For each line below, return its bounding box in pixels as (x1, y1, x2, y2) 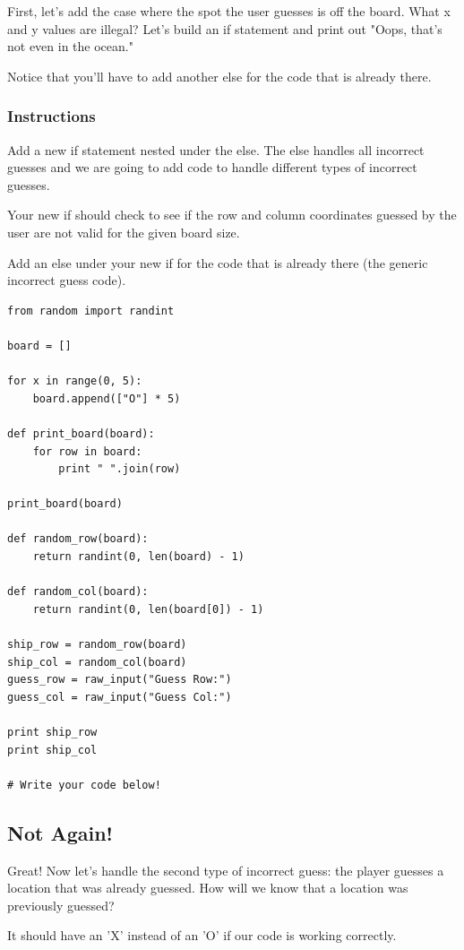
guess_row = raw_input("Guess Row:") (7, 673, 232, 687)
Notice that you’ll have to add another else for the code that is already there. (7, 66, 432, 85)
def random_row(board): (7, 532, 149, 546)
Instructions (7, 105, 96, 127)
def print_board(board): (7, 427, 155, 440)
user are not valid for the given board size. (7, 222, 240, 241)
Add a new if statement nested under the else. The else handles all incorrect (7, 140, 425, 159)
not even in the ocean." (7, 37, 133, 56)
